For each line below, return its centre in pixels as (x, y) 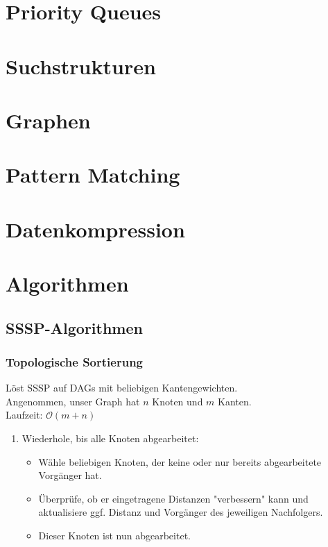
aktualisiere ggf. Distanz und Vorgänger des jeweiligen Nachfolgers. (181, 512)
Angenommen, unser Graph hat (73, 401)
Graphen (48, 120)
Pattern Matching (93, 175)
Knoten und (178, 401)
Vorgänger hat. (70, 475)
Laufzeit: (24, 415)
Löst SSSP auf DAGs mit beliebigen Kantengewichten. (122, 388)
